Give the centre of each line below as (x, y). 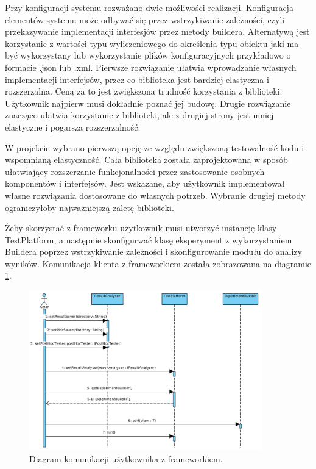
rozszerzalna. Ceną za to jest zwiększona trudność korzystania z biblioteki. (144, 91)
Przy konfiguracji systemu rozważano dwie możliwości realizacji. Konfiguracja (149, 7)
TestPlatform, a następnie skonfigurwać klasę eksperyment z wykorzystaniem (149, 239)
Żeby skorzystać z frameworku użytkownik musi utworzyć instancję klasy (141, 228)
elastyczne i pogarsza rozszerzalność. (73, 127)
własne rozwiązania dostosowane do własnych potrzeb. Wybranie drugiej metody (155, 195)
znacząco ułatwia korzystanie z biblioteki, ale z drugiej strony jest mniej (139, 115)
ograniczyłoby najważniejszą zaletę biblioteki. (90, 207)
